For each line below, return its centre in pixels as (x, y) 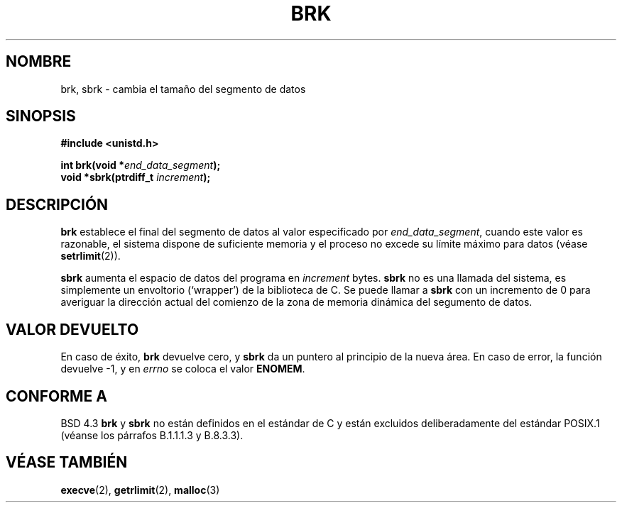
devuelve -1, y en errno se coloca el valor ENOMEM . (183, 369)
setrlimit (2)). (91, 256)
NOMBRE (39, 62)
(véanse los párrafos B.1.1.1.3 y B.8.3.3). (152, 435)
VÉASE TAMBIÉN (67, 463)
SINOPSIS (41, 116)
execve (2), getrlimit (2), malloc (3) (140, 490)
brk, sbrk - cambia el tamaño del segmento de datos (183, 89)
